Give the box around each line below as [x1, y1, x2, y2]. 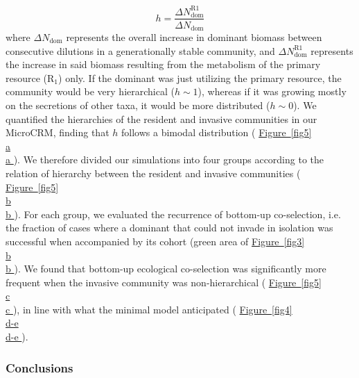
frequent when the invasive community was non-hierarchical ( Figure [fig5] [6, 274, 322, 289]
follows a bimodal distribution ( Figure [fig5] [121, 125, 312, 140]
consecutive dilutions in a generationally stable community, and [6, 43, 275, 58]
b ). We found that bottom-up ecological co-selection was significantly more [6, 261, 326, 276]
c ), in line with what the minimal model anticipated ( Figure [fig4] [6, 302, 292, 316]
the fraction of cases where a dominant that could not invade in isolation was [6, 220, 333, 235]
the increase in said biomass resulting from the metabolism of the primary [6, 57, 321, 72]
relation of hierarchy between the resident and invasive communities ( [6, 165, 301, 180]
